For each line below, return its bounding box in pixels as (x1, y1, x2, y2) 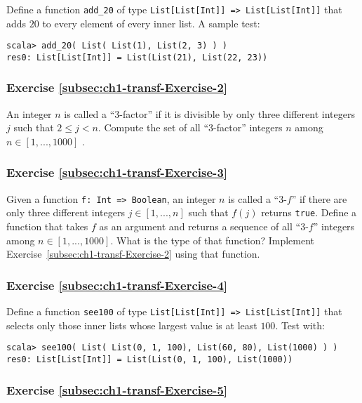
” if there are (291, 191, 347, 206)
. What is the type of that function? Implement (110, 232, 315, 247)
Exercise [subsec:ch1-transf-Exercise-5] (6, 381, 228, 398)
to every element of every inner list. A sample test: (42, 15, 260, 30)
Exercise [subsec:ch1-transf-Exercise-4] (6, 276, 228, 293)
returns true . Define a (261, 205, 357, 220)
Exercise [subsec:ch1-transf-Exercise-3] (6, 164, 228, 181)
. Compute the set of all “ (98, 120, 209, 135)
